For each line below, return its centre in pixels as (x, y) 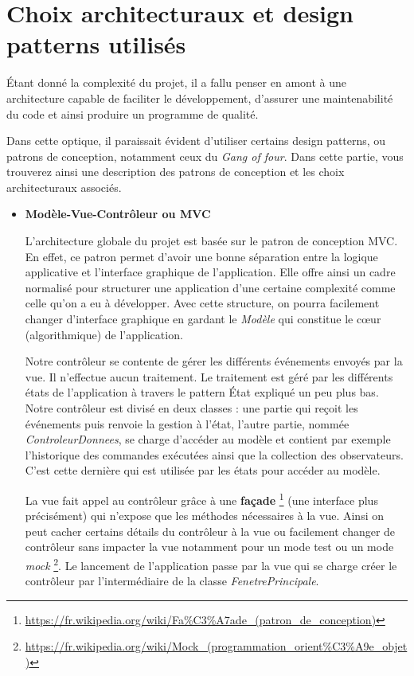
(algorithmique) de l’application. (104, 334)
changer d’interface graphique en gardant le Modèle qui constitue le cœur (203, 319)
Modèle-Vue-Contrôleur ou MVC (118, 214)
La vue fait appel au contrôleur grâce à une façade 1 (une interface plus (201, 498)
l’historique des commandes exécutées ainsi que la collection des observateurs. (214, 454)
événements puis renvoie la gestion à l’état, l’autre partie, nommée (187, 423)
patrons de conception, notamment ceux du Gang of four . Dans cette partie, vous (205, 156)
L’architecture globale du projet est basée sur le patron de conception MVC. (211, 241)
